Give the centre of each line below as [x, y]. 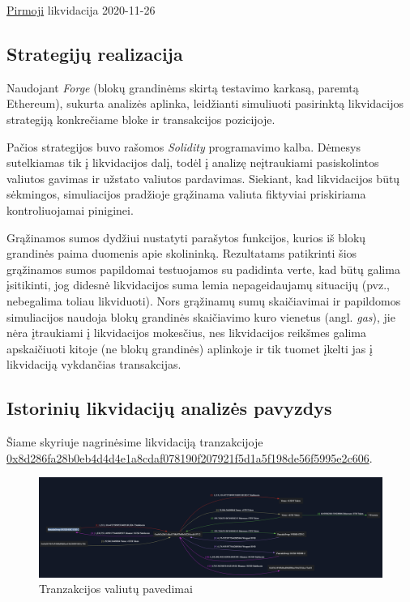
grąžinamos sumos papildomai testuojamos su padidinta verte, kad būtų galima [203, 269]
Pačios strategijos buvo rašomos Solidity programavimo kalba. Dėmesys [184, 146]
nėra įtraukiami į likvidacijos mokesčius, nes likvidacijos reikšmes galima [186, 333]
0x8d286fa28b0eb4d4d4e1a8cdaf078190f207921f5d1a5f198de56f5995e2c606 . [190, 457]
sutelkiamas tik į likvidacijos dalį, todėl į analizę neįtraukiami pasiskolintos [193, 162]
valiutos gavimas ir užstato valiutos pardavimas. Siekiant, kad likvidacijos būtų [203, 178]
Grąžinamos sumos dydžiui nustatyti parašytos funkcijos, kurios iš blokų [186, 237]
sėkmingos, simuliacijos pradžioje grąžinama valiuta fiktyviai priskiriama [186, 194]
